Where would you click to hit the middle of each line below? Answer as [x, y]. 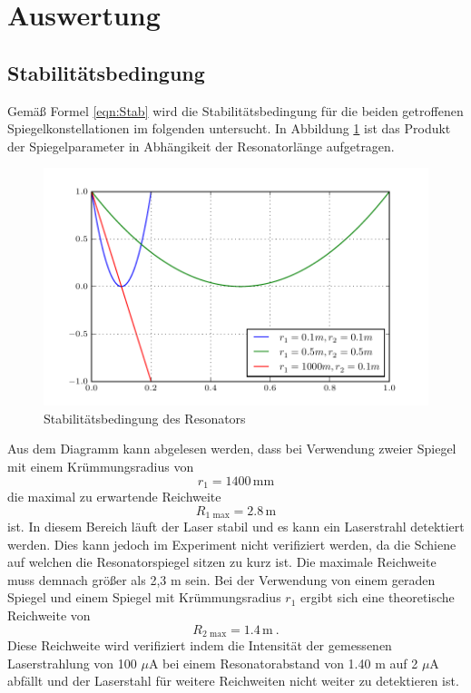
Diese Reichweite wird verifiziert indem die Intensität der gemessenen [200, 645]
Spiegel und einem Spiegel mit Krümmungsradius [144, 597]
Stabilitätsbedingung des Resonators [145, 418]
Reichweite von [49, 615]
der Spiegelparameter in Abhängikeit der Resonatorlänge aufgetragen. [201, 146]
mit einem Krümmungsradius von [101, 466]
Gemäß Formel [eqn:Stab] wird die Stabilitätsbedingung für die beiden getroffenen [235, 110]
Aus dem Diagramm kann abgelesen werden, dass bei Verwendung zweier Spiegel [232, 449]
